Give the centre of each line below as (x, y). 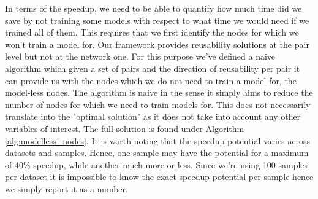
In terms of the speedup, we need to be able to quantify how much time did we (153, 8)
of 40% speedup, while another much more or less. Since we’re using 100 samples (157, 164)
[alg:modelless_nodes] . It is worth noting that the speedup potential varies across (158, 140)
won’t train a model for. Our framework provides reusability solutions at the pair (157, 44)
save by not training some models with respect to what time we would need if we (157, 20)
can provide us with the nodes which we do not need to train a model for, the (151, 80)
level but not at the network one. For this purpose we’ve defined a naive (140, 56)
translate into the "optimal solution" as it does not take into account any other (153, 116)
